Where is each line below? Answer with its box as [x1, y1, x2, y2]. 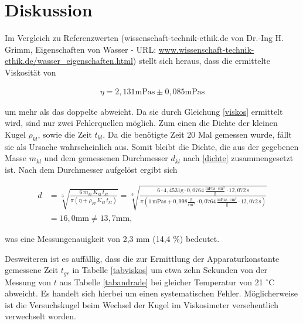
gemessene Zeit [5, 264, 59, 276]
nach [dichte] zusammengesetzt [183, 152, 294, 164]
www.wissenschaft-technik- [158, 43, 254, 55]
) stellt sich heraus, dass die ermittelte [132, 54, 270, 67]
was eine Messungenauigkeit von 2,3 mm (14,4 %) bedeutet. [5, 232, 220, 244]
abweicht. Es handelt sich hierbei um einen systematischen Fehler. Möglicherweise [5, 287, 298, 299]
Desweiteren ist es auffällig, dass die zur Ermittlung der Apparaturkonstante [5, 252, 280, 264]
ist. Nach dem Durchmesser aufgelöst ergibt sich [5, 163, 178, 175]
